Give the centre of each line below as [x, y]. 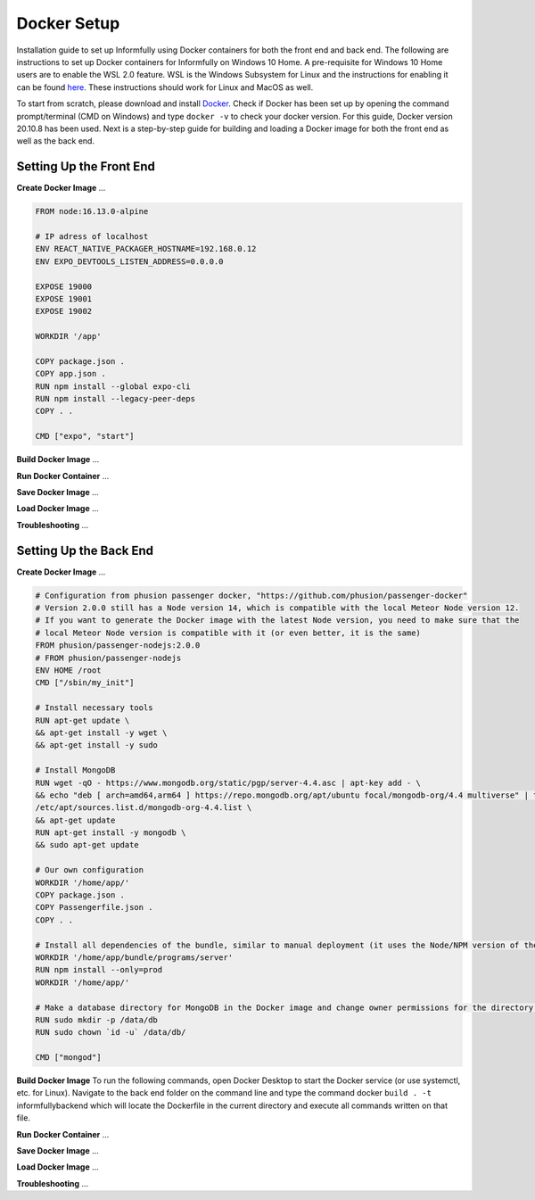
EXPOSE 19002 [64, 311]
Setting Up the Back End [85, 550]
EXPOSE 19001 [64, 298]
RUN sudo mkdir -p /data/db [96, 1020]
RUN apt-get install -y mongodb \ [111, 833]
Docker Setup [68, 23]
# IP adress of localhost [92, 236]
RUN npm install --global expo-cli [113, 386]
